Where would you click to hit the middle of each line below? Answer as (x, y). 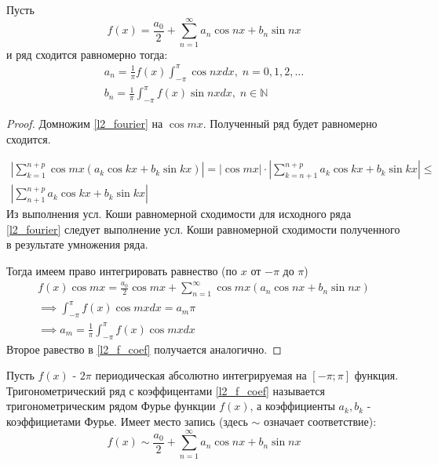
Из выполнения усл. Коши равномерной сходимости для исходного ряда (179, 214)
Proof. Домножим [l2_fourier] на (85, 123)
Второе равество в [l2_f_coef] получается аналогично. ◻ (144, 349)
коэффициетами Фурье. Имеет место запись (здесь (127, 421)
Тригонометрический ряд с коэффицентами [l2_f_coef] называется (166, 390)
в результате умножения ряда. (77, 244)
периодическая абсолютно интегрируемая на (201, 375)
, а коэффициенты (292, 406)
